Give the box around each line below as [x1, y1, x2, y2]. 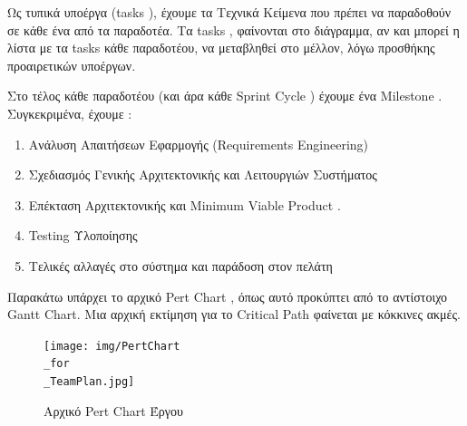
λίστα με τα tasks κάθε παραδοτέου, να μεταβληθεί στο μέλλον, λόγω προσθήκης [7, 38, 435, 57]
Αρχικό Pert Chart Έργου [44, 401, 183, 420]
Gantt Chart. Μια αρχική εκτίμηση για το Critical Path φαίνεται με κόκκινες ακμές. [7, 305, 461, 324]
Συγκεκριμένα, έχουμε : [7, 103, 132, 122]
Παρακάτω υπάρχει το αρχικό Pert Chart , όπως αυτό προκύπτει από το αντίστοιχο [7, 286, 448, 305]
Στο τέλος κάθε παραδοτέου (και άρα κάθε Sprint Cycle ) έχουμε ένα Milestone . [7, 86, 443, 105]
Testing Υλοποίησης [28, 226, 138, 245]
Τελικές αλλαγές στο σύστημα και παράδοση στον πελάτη [28, 256, 333, 275]
